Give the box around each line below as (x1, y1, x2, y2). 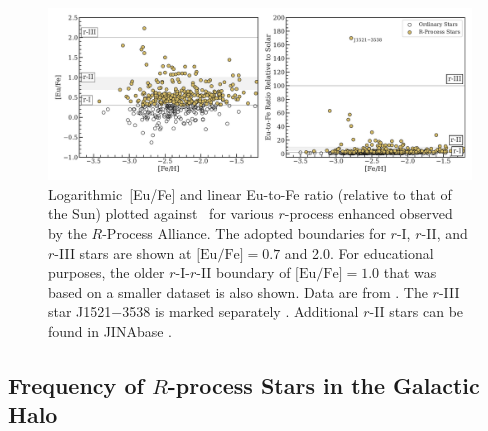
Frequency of (8, 369, 144, 400)
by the (48, 223, 87, 244)
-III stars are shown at (54, 242, 192, 263)
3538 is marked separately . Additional (122, 301, 359, 322)
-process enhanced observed (284, 203, 453, 224)
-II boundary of (196, 262, 291, 283)
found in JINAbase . (48, 321, 172, 341)
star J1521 (48, 301, 112, 322)
